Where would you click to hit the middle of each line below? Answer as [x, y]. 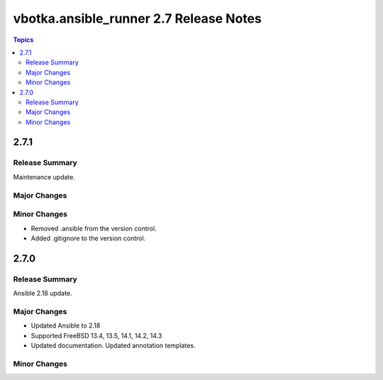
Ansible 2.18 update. [43, 294]
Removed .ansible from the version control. [94, 228]
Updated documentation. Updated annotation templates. [113, 345]
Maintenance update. [44, 177]
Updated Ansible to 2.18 [66, 325]
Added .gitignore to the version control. [88, 238]
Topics [23, 40]
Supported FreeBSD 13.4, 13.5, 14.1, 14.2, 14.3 [96, 335]
